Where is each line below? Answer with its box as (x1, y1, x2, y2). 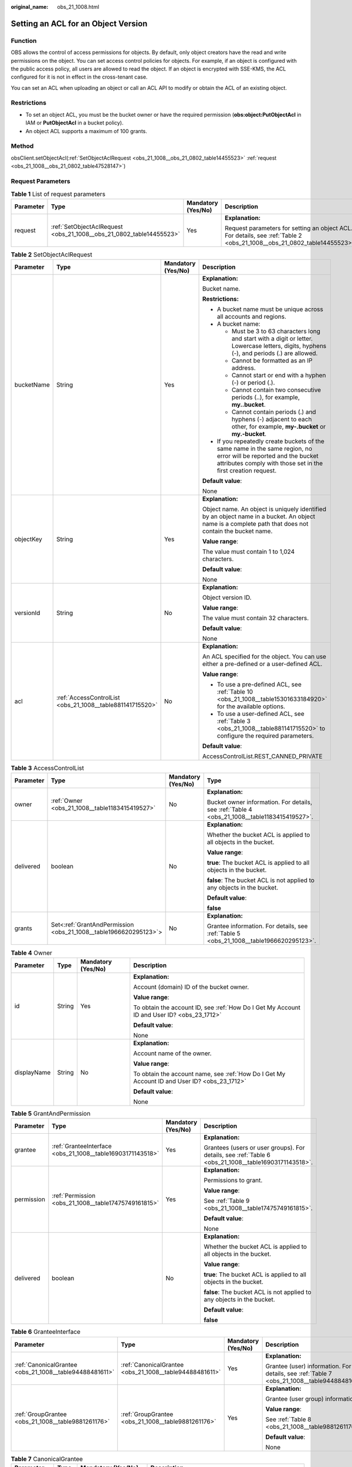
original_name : (11, 4, 49, 10)
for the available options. (216, 702, 286, 711)
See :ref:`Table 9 (203, 1197, 250, 1205)
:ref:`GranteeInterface (52, 1142, 112, 1150)
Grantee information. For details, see (207, 922, 308, 930)
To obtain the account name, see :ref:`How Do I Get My (133, 1070, 286, 1078)
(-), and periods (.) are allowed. (231, 349, 318, 357)
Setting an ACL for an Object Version (11, 18, 148, 29)
